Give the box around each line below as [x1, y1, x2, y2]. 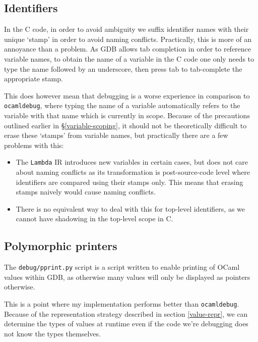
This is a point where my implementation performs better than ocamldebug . [4, 299, 239, 309]
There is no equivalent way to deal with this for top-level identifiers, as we [16, 203, 245, 214]
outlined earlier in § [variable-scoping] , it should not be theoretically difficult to [4, 120, 247, 130]
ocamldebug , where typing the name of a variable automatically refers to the [4, 100, 240, 111]
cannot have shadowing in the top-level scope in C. [16, 213, 173, 224]
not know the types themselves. [4, 328, 101, 338]
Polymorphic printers [4, 238, 117, 254]
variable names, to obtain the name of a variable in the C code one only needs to [4, 53, 254, 64]
